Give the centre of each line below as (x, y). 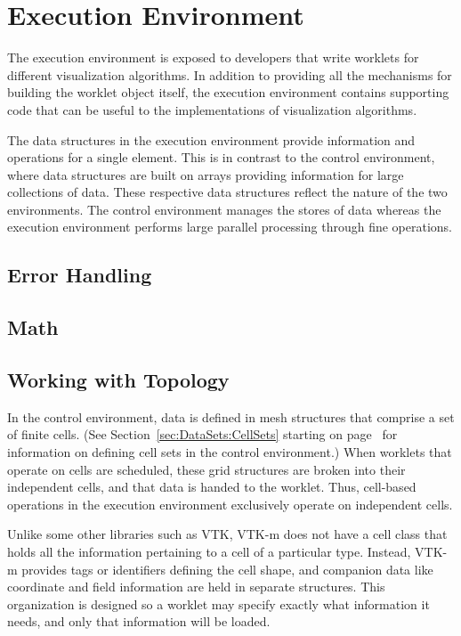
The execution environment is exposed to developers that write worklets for (213, 57)
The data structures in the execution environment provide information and (211, 139)
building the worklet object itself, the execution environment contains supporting (228, 92)
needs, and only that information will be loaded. (139, 621)
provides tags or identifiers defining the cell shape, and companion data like (227, 569)
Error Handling (80, 275)
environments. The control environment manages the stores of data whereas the (224, 209)
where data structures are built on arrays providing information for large (206, 174)
